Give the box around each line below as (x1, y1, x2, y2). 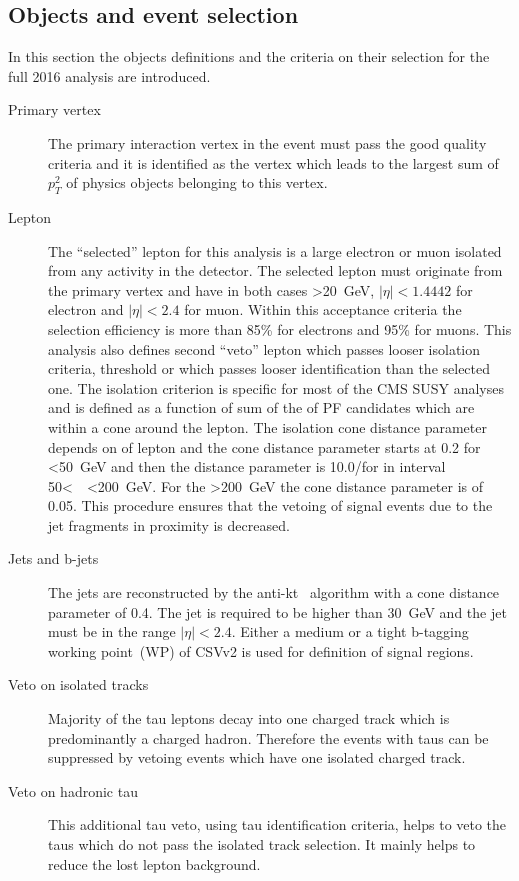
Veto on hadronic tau (8, 780, 138, 801)
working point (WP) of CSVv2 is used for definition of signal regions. (48, 640, 474, 661)
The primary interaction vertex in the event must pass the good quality (48, 132, 487, 153)
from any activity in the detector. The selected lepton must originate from (48, 260, 503, 281)
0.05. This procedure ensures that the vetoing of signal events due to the (48, 495, 493, 516)
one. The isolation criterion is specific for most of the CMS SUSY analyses (48, 377, 504, 398)
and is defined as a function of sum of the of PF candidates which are (48, 397, 475, 418)
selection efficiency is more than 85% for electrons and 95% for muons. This (48, 318, 512, 339)
